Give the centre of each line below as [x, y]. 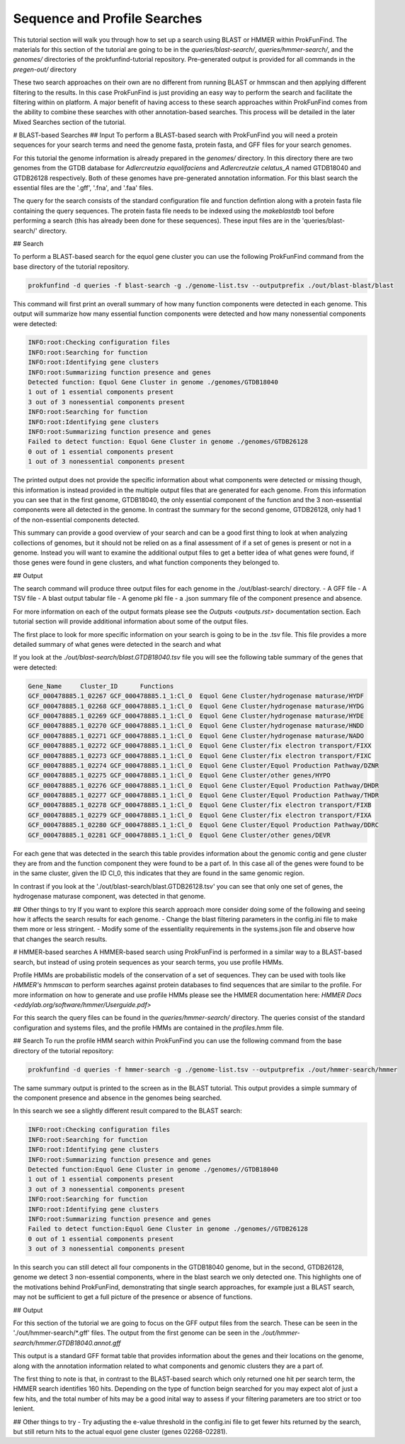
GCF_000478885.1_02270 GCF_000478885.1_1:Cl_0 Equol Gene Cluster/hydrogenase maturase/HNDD [196, 726]
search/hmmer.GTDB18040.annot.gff [67, 1343]
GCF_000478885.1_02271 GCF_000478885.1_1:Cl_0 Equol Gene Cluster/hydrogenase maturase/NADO [196, 735]
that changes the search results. [60, 939]
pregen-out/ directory [45, 69]
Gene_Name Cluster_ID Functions [101, 686]
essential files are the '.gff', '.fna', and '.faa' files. [83, 188]
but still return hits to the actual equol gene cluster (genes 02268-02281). [120, 1431]
